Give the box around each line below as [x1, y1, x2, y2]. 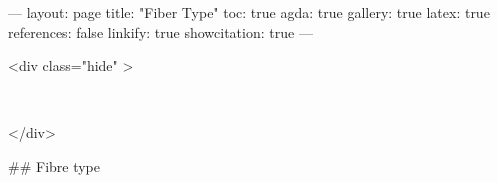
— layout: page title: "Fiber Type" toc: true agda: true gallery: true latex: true [8, 2, 490, 22]
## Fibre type [8, 155, 101, 176]
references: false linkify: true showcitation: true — [8, 21, 313, 42]
